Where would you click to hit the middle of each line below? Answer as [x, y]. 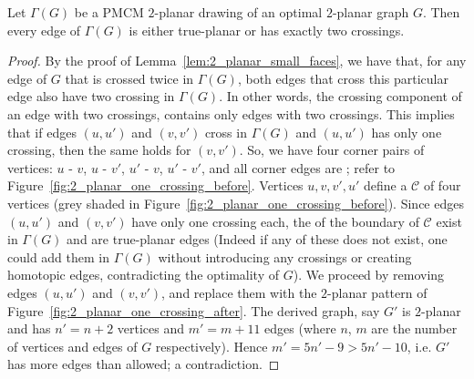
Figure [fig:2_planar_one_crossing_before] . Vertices [155, 185]
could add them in [59, 256]
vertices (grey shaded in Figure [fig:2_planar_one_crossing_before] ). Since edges [236, 203]
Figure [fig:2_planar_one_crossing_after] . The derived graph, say [194, 310]
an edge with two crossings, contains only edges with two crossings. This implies [231, 113]
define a [385, 185]
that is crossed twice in [129, 78]
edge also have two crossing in [91, 96]
